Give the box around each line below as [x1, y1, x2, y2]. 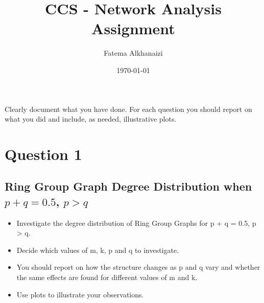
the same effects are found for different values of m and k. [16, 272, 198, 283]
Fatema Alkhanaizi [104, 48, 163, 58]
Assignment [91, 18, 175, 39]
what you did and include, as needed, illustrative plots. [5, 113, 177, 124]
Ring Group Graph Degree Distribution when [5, 178, 252, 194]
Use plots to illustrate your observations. [16, 289, 144, 299]
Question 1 [5, 143, 82, 164]
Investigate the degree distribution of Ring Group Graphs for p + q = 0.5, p [16, 217, 256, 228]
